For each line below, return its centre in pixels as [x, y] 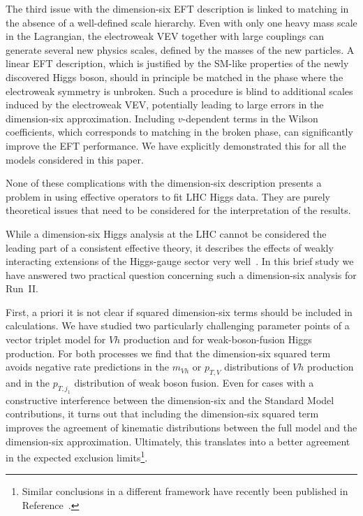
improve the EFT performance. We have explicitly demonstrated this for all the [176, 145]
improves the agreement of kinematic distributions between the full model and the [181, 427]
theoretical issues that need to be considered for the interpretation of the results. [178, 210]
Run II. [22, 288]
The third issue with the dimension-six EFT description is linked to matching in [177, 8]
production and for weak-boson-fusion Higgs [217, 339]
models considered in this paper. [75, 159]
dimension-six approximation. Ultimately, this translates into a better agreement [178, 441]
